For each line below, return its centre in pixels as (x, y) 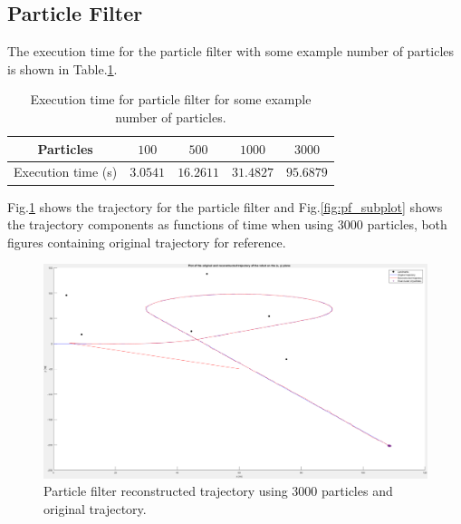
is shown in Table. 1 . (62, 68)
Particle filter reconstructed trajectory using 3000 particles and (218, 491)
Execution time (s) (66, 172)
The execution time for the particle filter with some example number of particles (231, 51)
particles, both (407, 224)
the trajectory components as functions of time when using (171, 224)
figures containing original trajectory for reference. (147, 242)
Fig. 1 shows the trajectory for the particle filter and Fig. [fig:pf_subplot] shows (225, 206)
